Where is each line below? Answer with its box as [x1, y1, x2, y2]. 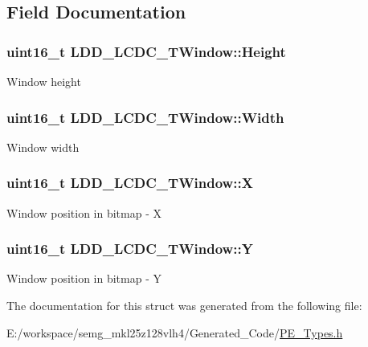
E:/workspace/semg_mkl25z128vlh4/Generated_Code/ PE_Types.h [6, 324, 343, 341]
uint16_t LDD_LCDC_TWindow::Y [6, 239, 253, 259]
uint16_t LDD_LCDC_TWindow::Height [6, 41, 286, 61]
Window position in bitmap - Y [6, 270, 162, 287]
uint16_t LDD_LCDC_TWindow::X [6, 173, 253, 193]
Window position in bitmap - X [6, 204, 162, 221]
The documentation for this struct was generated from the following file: [6, 297, 362, 314]
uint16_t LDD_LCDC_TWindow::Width [6, 107, 284, 127]
